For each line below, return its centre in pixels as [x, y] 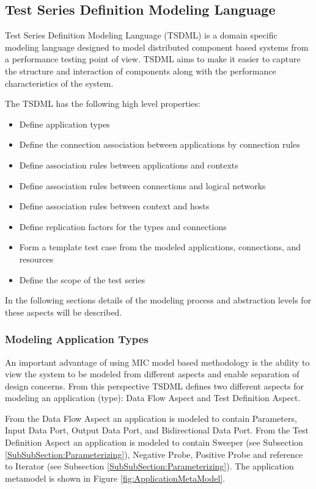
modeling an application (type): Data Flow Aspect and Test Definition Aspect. [153, 398]
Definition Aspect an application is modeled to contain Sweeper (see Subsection [154, 442]
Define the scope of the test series [82, 279]
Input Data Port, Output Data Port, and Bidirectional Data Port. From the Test [157, 430]
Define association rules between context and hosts [114, 206]
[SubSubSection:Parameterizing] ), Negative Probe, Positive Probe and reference [154, 454]
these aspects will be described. [64, 312]
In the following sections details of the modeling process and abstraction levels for [158, 300]
